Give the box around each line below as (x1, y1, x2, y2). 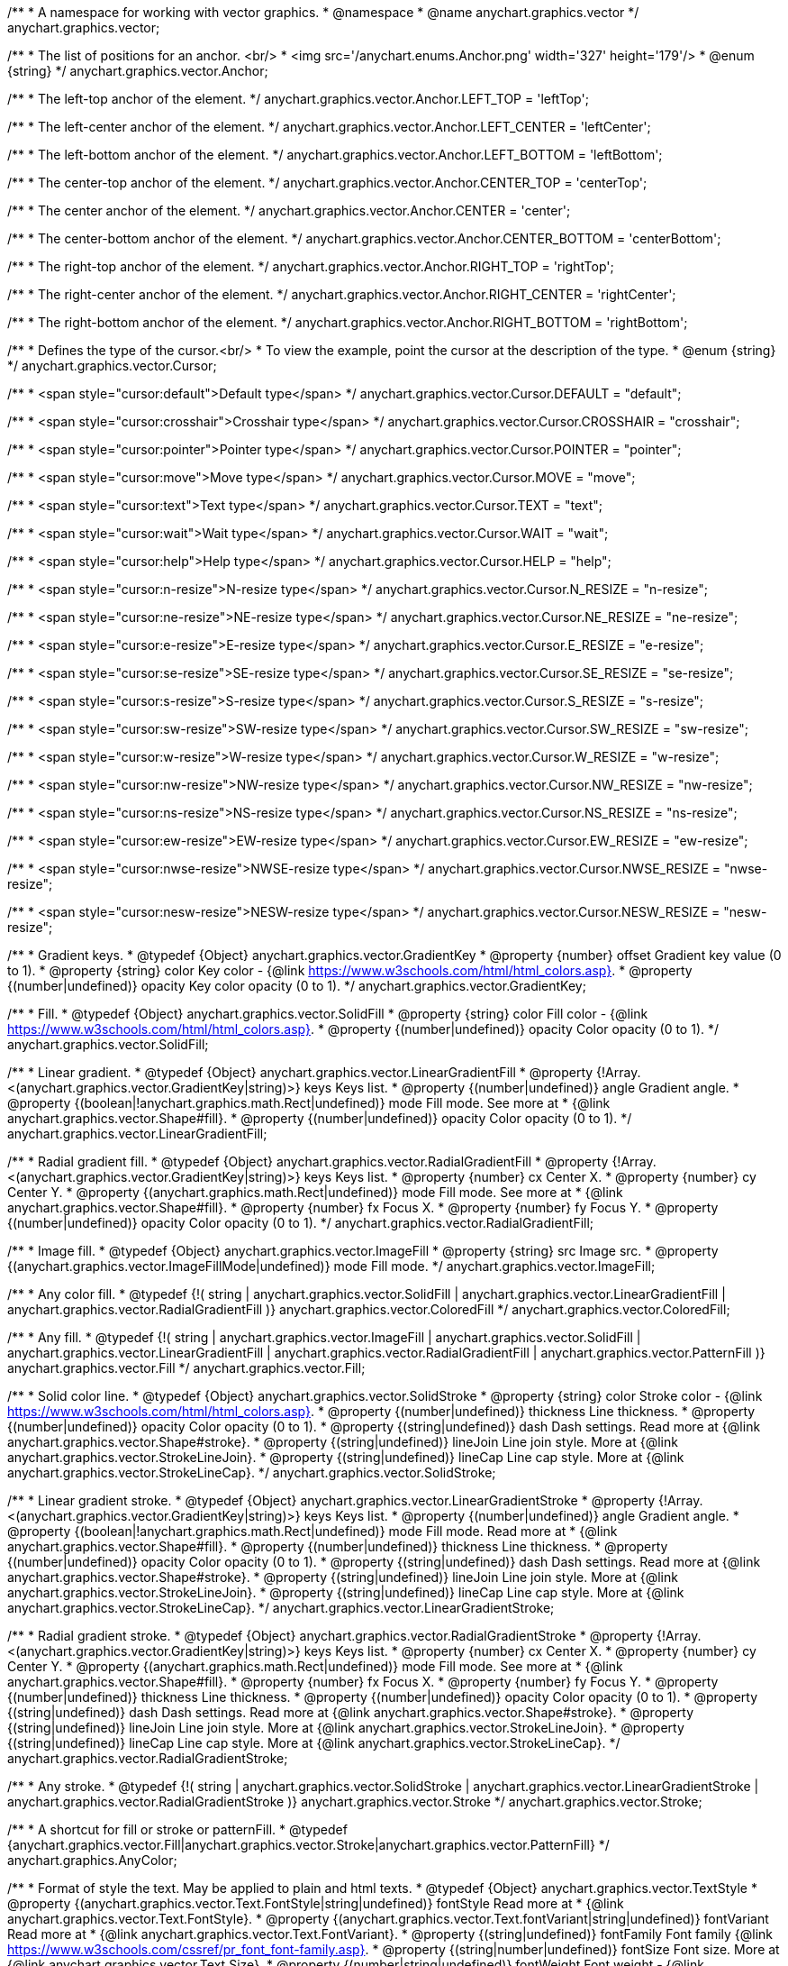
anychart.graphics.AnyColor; (7, 1852, 177, 1868)
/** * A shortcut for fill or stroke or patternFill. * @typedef (7, 1822, 348, 1837)
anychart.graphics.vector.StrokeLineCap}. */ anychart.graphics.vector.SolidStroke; (7, 1465, 496, 1480)
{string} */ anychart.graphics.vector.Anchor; (7, 63, 268, 78)
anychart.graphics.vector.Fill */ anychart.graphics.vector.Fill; (7, 1360, 366, 1376)
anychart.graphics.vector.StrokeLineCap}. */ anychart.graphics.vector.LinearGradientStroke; (7, 1600, 555, 1615)
